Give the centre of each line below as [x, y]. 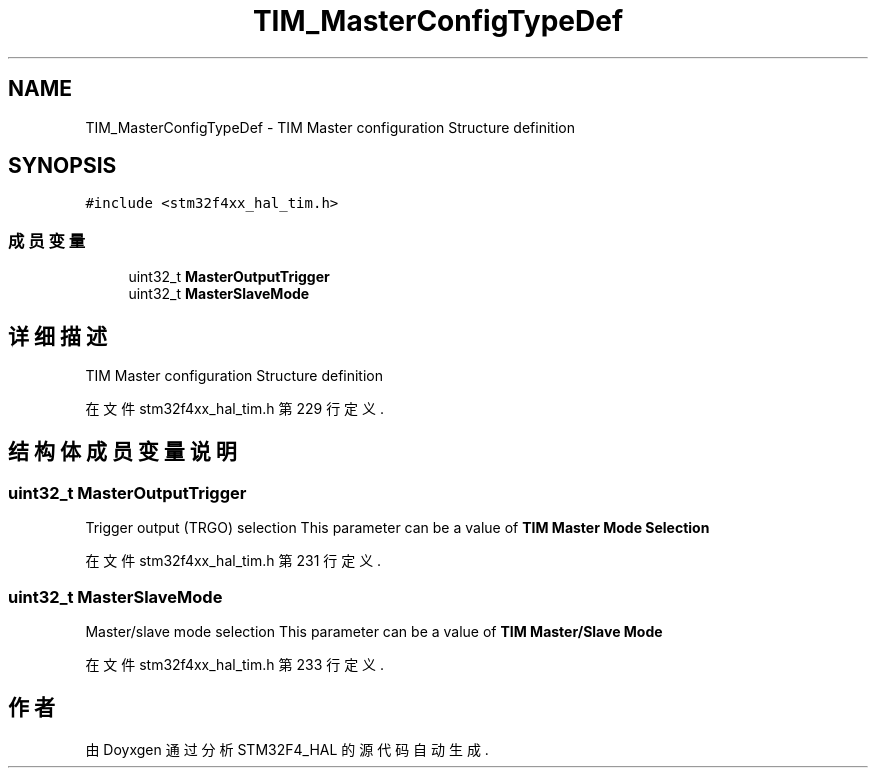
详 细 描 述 [57, 336]
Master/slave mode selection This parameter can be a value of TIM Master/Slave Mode [374, 631]
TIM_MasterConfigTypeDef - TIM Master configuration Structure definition [330, 127]
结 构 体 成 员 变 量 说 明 [122, 452]
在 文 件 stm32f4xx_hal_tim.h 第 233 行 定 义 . [235, 664]
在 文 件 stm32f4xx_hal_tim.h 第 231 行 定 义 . [233, 561]
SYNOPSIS [62, 166]
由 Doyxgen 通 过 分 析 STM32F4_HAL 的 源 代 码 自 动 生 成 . [287, 749]
